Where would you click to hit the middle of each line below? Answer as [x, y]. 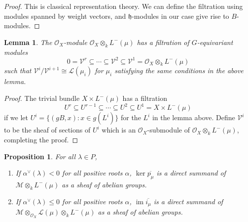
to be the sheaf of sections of [47, 130]
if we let [16, 117]
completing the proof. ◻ [41, 139]
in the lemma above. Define [194, 117]
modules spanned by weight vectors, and [65, 16]
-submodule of [168, 130]
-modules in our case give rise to [180, 16]
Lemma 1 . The [28, 42]
